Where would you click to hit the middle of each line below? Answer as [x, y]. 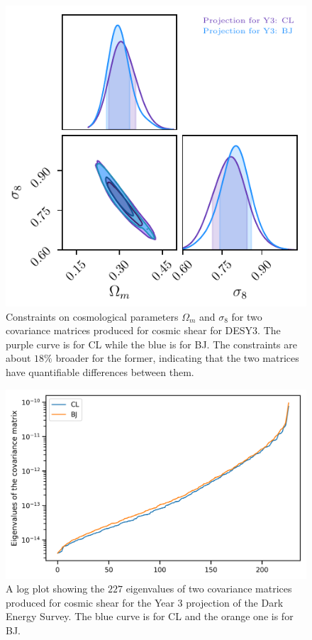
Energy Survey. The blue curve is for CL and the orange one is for [150, 616]
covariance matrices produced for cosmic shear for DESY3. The [143, 330]
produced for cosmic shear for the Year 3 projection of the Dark [145, 602]
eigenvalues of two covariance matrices [209, 589]
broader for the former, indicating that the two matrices [177, 358]
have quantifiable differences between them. [100, 371]
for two [247, 316]
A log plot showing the [55, 589]
